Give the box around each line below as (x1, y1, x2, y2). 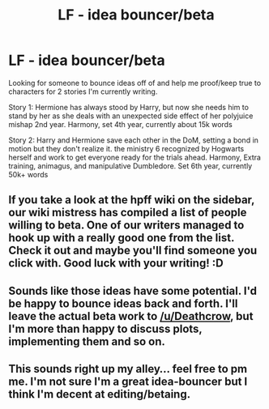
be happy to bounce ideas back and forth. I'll (8, 296, 238, 310)
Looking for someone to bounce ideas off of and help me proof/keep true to (8, 78, 262, 87)
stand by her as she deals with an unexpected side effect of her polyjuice (8, 111, 254, 121)
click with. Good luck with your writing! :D (8, 257, 224, 271)
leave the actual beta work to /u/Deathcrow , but (8, 309, 254, 323)
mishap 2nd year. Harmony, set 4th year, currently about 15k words (8, 119, 233, 129)
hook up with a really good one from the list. (8, 231, 235, 245)
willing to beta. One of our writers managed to (8, 219, 245, 232)
